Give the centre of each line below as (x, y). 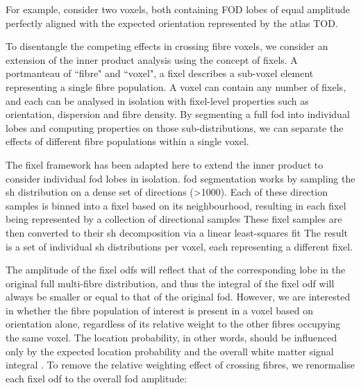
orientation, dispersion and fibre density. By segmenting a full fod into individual (178, 114)
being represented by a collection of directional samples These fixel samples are (174, 219)
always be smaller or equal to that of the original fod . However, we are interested (178, 297)
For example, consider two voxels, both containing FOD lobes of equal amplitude (178, 9)
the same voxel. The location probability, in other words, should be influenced (171, 338)
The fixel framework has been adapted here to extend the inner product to (165, 164)
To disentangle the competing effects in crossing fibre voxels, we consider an (167, 46)
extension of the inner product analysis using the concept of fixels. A (152, 59)
